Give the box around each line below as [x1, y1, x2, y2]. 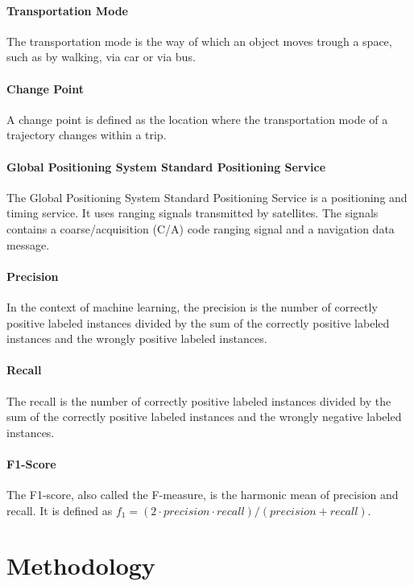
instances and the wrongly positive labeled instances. [6, 330, 267, 347]
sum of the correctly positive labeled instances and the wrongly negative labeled [6, 408, 402, 425]
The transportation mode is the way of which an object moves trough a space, [6, 32, 392, 49]
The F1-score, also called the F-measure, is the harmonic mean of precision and [6, 486, 399, 503]
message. [6, 236, 50, 253]
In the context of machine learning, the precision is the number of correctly [6, 298, 378, 315]
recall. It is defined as [6, 501, 113, 518]
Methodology [6, 549, 155, 582]
